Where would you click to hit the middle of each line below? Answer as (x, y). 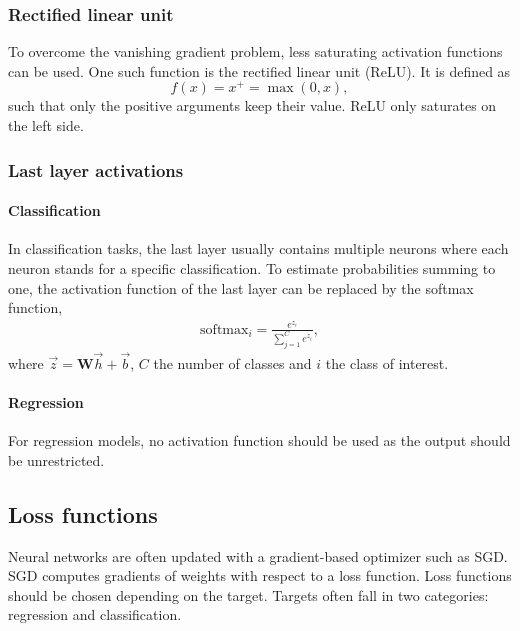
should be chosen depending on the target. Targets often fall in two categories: (248, 594)
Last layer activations (96, 169)
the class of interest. (387, 362)
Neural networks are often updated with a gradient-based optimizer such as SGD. (258, 555)
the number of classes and (232, 362)
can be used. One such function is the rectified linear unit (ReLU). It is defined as (259, 70)
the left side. (46, 125)
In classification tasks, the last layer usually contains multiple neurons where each (258, 248)
